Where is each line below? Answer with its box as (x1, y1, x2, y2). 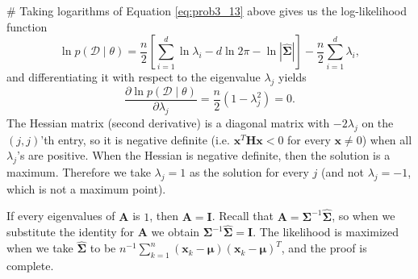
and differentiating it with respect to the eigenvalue (6, 69, 261, 85)
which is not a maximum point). (6, 180, 166, 197)
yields (278, 69, 307, 85)
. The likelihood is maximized (253, 223, 399, 240)
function (6, 18, 48, 35)
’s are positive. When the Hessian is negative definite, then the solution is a (17, 147, 391, 164)
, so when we (332, 207, 395, 224)
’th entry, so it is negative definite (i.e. (40, 131, 230, 148)
